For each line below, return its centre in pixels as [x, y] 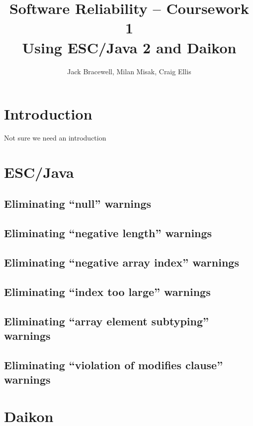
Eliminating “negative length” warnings [108, 233]
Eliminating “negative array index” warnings [122, 262]
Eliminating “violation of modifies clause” [114, 364]
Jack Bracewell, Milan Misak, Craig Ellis [129, 71]
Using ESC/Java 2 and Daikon [129, 47]
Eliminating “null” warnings [78, 204]
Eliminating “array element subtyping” [106, 321]
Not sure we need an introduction [55, 138]
